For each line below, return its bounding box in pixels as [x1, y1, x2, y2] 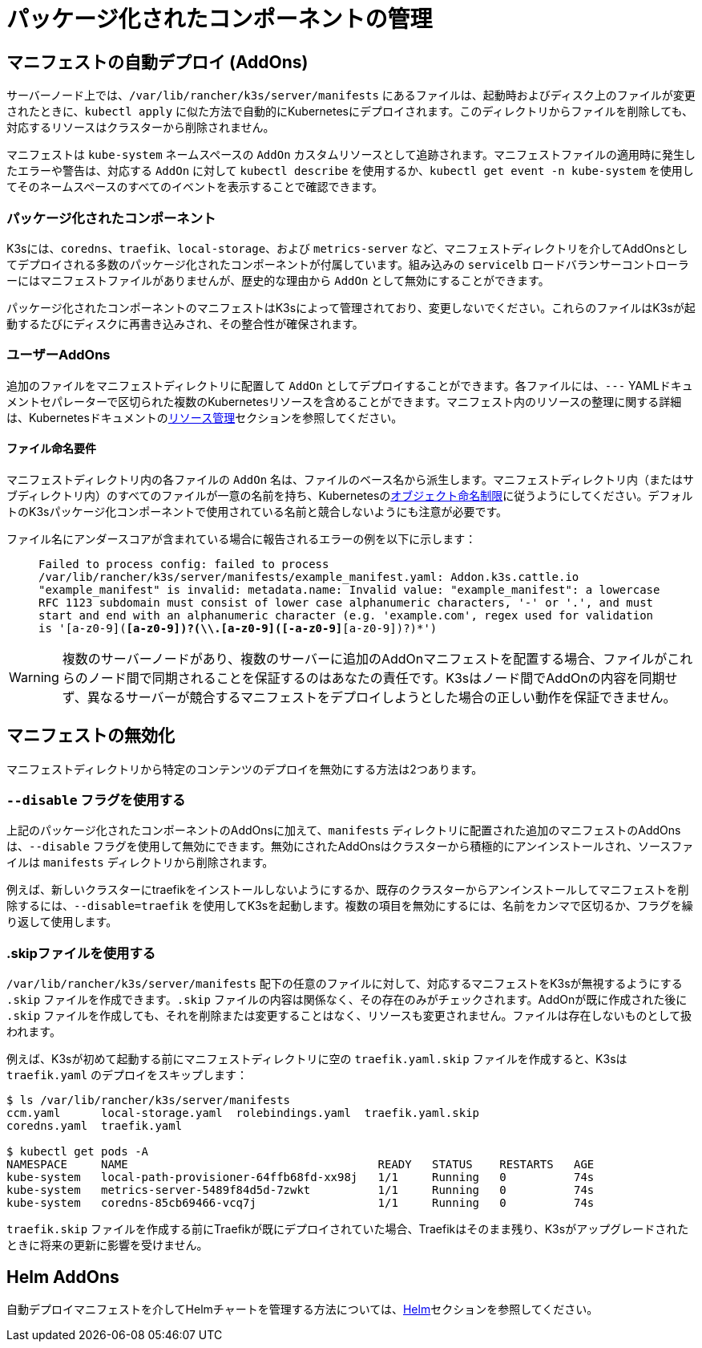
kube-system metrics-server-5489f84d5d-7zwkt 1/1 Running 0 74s [6, 1184, 595, 1197]
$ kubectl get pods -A [6, 1145, 149, 1159]
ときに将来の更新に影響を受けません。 [6, 1238, 208, 1253]
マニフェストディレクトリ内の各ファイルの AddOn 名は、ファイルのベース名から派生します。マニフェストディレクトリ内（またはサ [6, 472, 694, 486]
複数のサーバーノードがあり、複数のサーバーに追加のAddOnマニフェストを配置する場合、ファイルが [62, 650, 668, 667]
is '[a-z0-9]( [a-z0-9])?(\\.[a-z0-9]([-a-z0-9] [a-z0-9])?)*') [38, 621, 438, 635]
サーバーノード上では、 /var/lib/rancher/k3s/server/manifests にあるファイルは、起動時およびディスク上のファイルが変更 [6, 88, 696, 103]
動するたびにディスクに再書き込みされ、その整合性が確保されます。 [6, 316, 364, 331]
